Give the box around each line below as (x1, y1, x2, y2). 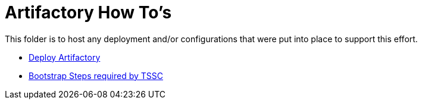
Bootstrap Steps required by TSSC (29, 70, 163, 81)
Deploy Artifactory (29, 52, 101, 62)
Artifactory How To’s (5, 2, 172, 23)
